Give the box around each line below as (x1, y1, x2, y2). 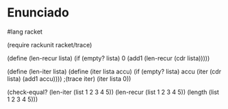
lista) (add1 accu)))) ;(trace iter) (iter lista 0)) (7, 74, 131, 83)
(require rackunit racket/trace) (7, 40, 92, 49)
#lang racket (7, 27, 43, 36)
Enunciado (7, 5, 70, 21)
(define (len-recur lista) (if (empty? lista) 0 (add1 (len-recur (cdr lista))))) (7, 53, 210, 62)
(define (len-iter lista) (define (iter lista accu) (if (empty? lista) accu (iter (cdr (7, 67, 221, 75)
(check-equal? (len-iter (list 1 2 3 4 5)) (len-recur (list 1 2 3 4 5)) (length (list (7, 88, 219, 96)
